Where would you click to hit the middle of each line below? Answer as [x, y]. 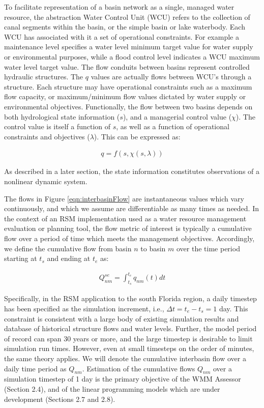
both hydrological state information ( [62, 116]
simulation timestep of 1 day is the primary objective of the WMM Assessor [123, 379]
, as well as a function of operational [173, 126]
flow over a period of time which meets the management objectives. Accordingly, [129, 238]
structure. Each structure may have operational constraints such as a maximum [128, 86]
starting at [21, 258]
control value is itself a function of [57, 126]
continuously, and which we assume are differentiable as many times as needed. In [131, 208]
